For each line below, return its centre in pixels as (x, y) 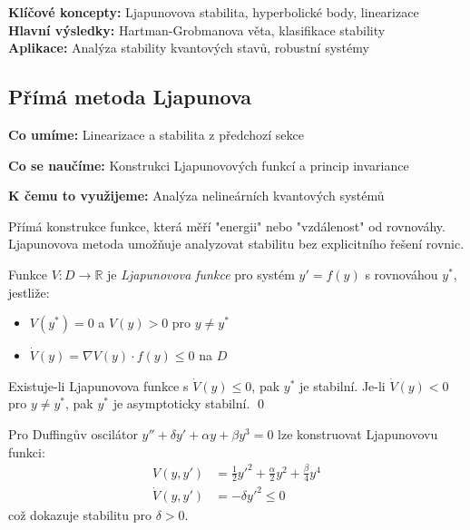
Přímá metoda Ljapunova (130, 97)
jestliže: (29, 292)
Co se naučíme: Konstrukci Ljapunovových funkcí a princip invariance (209, 165)
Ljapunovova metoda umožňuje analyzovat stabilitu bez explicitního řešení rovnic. (236, 244)
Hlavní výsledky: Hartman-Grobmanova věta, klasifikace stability (197, 29)
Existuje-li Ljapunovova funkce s (98, 385)
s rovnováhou (401, 274)
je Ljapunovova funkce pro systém (201, 274)
